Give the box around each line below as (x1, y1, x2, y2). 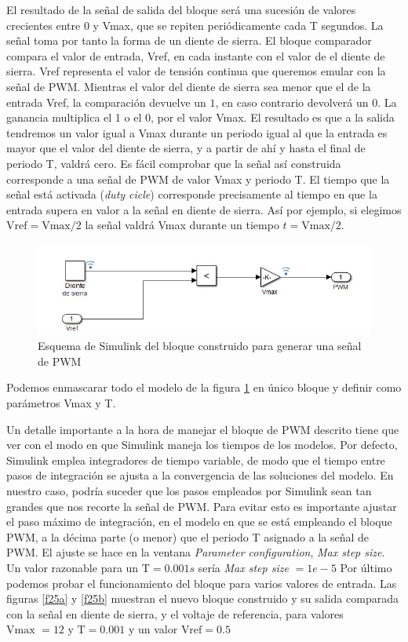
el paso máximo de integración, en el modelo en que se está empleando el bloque (6, 513, 392, 530)
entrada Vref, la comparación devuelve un (6, 93, 206, 110)
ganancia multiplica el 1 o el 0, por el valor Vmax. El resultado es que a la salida (6, 109, 395, 126)
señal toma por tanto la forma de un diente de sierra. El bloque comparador (6, 32, 372, 49)
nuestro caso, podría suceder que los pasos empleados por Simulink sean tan (6, 482, 372, 498)
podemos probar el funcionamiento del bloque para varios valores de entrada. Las (6, 575, 397, 591)
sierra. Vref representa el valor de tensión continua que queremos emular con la (6, 63, 386, 79)
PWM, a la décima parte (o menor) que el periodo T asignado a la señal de (6, 528, 370, 545)
